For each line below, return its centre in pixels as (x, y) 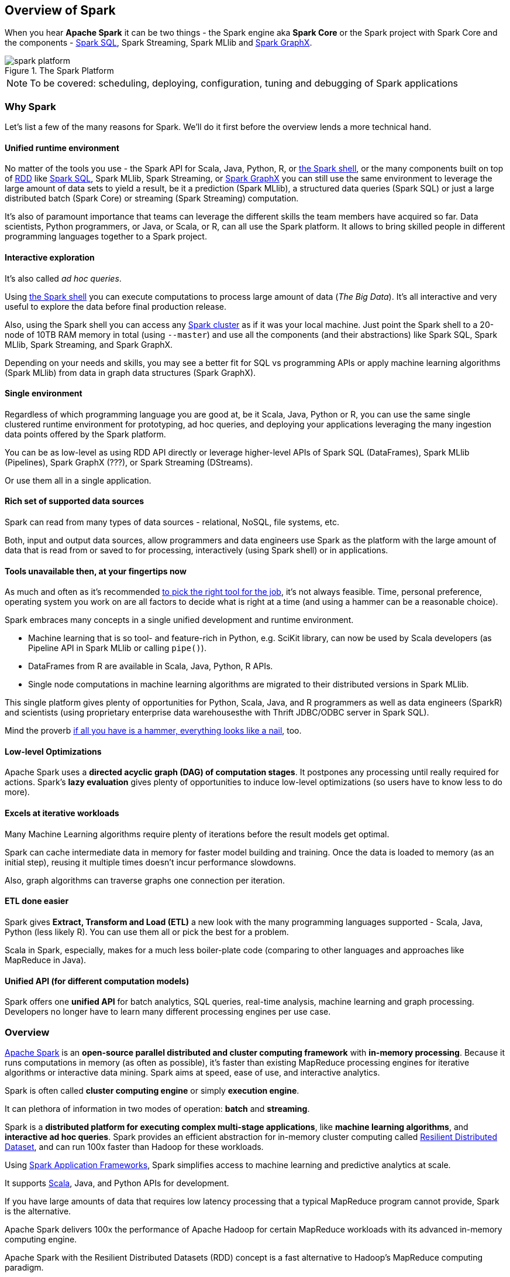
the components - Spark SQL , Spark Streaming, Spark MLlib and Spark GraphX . (158, 43)
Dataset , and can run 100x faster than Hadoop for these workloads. (134, 1146)
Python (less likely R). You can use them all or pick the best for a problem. (147, 932)
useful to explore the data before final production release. (116, 306)
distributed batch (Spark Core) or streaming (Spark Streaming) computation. (152, 198)
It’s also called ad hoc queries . (63, 278)
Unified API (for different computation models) (97, 981)
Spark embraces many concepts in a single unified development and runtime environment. (179, 620)
